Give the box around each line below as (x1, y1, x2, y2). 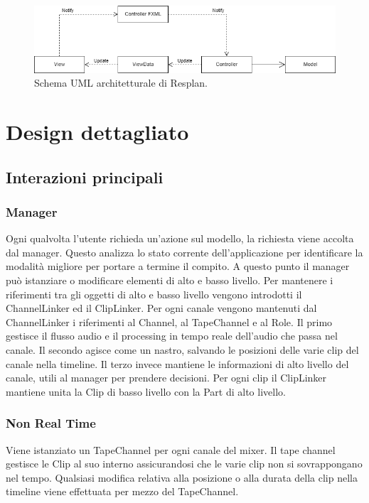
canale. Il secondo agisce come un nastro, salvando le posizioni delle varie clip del (6, 342, 359, 357)
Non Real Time (6, 414, 96, 432)
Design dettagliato (6, 117, 189, 146)
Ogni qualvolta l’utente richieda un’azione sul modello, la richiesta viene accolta (6, 231, 354, 246)
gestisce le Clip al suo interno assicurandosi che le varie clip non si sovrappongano (6, 456, 363, 471)
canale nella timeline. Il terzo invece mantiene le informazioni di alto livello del (6, 356, 349, 371)
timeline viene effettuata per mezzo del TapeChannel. (6, 484, 239, 499)
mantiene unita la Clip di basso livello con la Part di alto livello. (6, 384, 286, 399)
